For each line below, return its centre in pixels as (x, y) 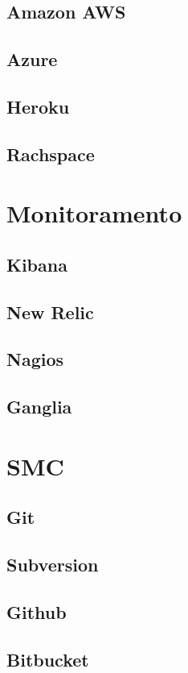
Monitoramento (94, 213)
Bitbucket (48, 659)
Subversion (53, 565)
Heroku (38, 106)
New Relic (50, 312)
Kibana (37, 264)
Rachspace (51, 154)
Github (37, 611)
